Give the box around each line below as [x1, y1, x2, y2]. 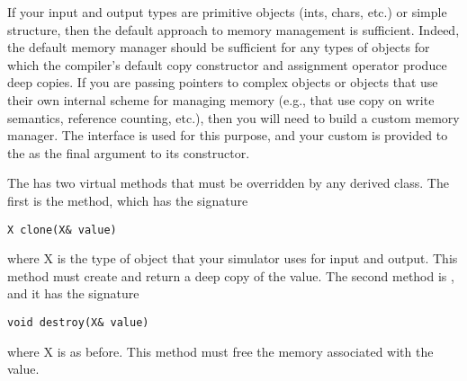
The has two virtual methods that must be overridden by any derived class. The [7, 173, 449, 192]
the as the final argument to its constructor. [7, 143, 250, 162]
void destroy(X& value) [7, 315, 149, 329]
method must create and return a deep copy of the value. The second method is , [7, 266, 454, 285]
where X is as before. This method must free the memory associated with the [7, 341, 434, 360]
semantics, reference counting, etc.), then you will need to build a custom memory [7, 108, 460, 127]
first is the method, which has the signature [7, 190, 248, 209]
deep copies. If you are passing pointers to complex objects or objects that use [7, 73, 438, 92]
